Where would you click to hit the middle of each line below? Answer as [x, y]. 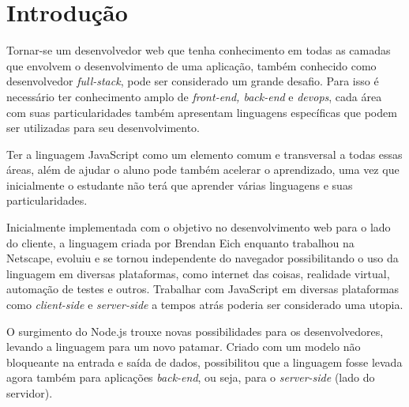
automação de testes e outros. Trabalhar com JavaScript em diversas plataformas [203, 289]
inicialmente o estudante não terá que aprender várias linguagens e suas [180, 185]
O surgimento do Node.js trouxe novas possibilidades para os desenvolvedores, [195, 331]
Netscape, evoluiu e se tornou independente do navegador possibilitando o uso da [203, 258]
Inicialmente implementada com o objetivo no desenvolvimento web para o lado [199, 227]
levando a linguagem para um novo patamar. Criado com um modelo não [184, 347]
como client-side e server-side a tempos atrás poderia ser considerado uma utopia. [205, 305]
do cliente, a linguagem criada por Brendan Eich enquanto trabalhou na [180, 242]
